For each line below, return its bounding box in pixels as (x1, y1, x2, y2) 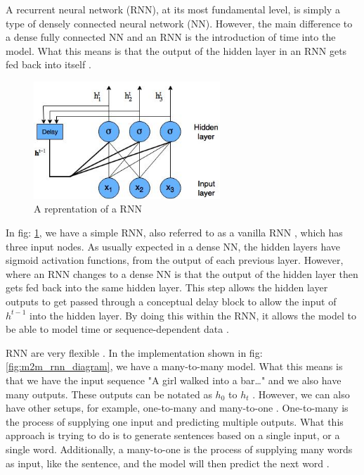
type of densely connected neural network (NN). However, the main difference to (6, 15, 353, 30)
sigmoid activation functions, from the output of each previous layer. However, (6, 253, 344, 267)
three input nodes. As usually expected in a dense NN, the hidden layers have (6, 239, 341, 253)
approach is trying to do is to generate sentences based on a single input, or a (6, 428, 340, 443)
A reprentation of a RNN (34, 201, 142, 216)
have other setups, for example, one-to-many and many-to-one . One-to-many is (6, 400, 349, 415)
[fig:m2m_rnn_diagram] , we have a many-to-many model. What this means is (6, 359, 343, 374)
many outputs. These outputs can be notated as (6, 386, 212, 401)
